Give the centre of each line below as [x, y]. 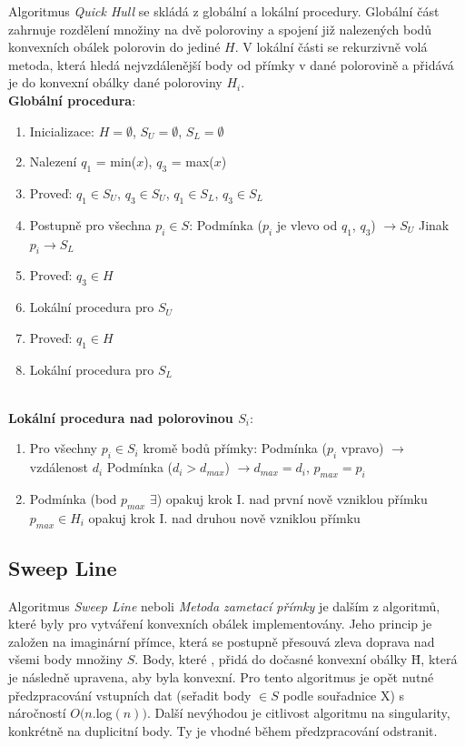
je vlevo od [307, 224]
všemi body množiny [66, 659]
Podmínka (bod [73, 498]
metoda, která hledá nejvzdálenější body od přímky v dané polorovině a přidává [231, 64]
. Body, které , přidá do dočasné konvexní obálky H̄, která [296, 659]
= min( [116, 161]
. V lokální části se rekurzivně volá [331, 47]
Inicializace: [62, 131]
